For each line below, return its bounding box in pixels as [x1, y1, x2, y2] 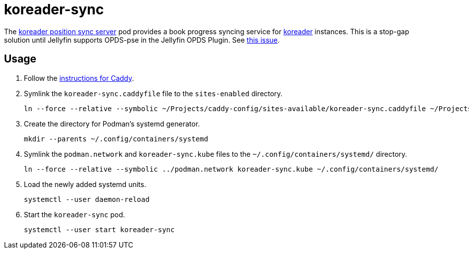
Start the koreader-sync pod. [24, 210, 125, 219]
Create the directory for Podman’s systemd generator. [24, 119, 200, 128]
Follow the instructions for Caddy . [24, 73, 134, 82]
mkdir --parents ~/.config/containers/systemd [24, 134, 208, 143]
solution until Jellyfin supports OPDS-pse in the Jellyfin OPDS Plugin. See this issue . [4, 35, 280, 44]
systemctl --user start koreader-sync [24, 225, 175, 234]
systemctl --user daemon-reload [24, 195, 150, 203]
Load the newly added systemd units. [24, 180, 147, 189]
